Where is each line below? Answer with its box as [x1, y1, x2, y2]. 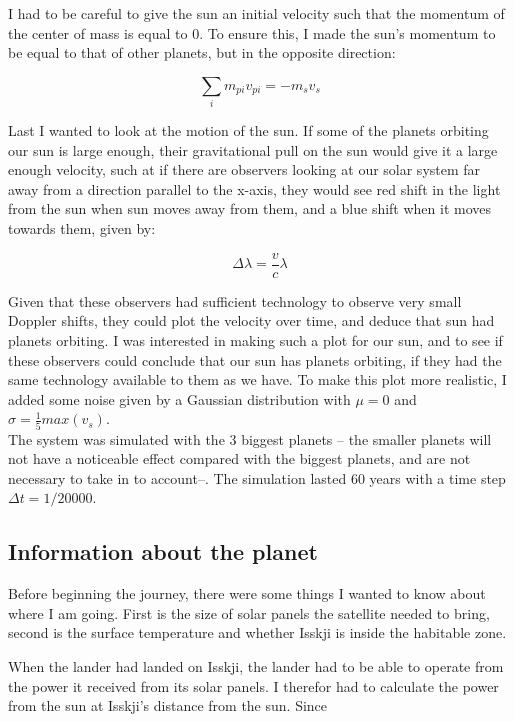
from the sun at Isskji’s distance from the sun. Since [8, 695, 328, 716]
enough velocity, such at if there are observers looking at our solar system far [8, 159, 481, 180]
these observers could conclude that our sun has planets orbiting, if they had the [8, 349, 502, 370]
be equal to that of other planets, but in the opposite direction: [8, 42, 396, 63]
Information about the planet [8, 536, 318, 567]
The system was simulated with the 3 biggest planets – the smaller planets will [8, 428, 492, 449]
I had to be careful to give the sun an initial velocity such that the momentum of [8, 3, 505, 23]
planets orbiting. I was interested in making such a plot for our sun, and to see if [8, 329, 503, 350]
